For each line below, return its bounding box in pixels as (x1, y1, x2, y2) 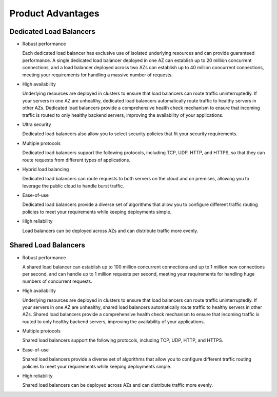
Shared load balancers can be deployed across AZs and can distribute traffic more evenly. (22, 382, 213, 388)
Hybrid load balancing (22, 166, 69, 172)
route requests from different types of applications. (22, 157, 131, 163)
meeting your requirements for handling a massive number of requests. (22, 72, 173, 78)
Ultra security (22, 121, 51, 128)
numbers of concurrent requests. (22, 278, 92, 284)
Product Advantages (9, 8, 100, 19)
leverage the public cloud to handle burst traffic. (22, 182, 124, 189)
